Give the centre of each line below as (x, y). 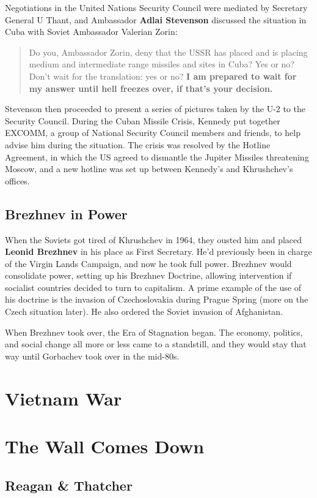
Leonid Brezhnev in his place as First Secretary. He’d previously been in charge (158, 251)
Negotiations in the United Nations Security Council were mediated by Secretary (156, 7)
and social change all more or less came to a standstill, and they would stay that (156, 344)
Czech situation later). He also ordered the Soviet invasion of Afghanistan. (144, 311)
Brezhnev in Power (66, 213)
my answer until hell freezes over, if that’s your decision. (151, 88)
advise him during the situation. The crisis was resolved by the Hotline (138, 144)
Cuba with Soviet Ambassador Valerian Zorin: (91, 32)
